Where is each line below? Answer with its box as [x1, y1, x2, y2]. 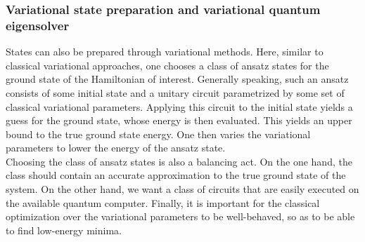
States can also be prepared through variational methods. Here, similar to [6, 44, 324, 59]
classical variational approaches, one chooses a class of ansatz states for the [6, 58, 329, 72]
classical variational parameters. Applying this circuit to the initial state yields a [6, 99, 353, 114]
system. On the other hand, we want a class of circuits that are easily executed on [6, 182, 359, 196]
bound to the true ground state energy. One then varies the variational [6, 126, 311, 141]
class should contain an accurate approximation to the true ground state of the [6, 168, 346, 182]
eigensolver [6, 16, 70, 34]
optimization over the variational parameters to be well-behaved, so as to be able [6, 209, 355, 224]
